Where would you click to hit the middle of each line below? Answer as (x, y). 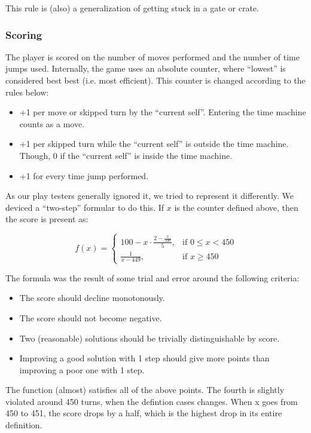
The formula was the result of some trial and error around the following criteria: (153, 277)
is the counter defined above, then (236, 207)
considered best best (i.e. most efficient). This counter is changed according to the (155, 80)
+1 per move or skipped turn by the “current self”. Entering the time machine (163, 112)
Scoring (24, 34)
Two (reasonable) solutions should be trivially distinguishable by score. (150, 338)
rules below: (27, 92)
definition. (24, 425)
